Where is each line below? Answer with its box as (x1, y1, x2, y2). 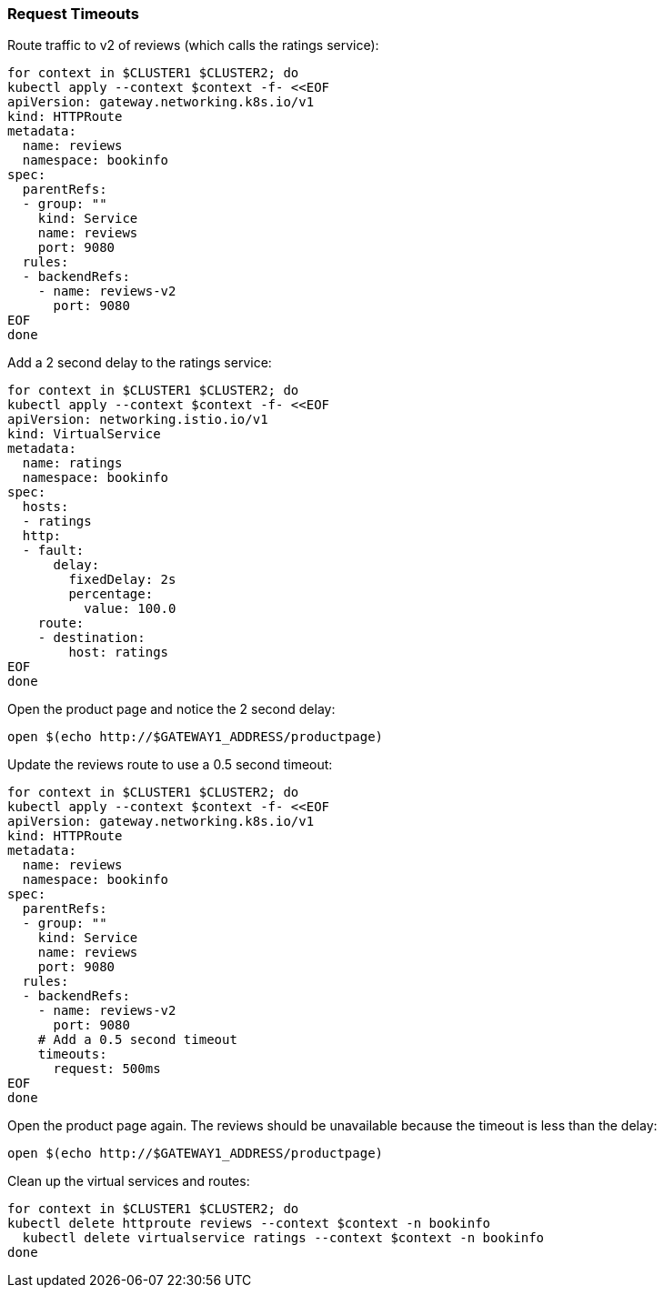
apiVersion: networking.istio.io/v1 (7, 412, 268, 427)
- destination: (37, 630, 146, 646)
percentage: (68, 587, 154, 602)
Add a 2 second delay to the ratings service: (7, 355, 272, 371)
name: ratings (22, 456, 123, 471)
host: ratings (68, 645, 169, 660)
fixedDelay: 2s (68, 572, 176, 587)
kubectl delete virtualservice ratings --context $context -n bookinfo (22, 1230, 545, 1246)
